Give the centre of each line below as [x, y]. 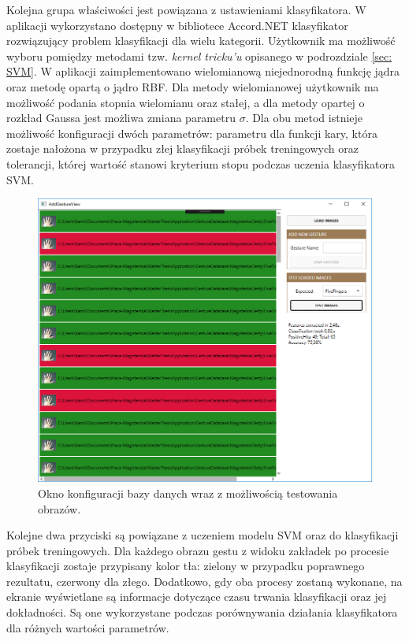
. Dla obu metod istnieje [304, 118]
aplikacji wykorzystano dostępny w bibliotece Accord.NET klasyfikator [177, 25]
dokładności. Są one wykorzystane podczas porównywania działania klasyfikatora [202, 612]
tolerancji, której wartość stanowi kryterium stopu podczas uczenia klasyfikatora [201, 163]
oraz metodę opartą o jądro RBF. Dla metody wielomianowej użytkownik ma [193, 86]
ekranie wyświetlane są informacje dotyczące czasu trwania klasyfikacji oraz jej [197, 597]
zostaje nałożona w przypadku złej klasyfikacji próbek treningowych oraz [182, 148]
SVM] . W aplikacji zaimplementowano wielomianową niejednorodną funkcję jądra [203, 71]
